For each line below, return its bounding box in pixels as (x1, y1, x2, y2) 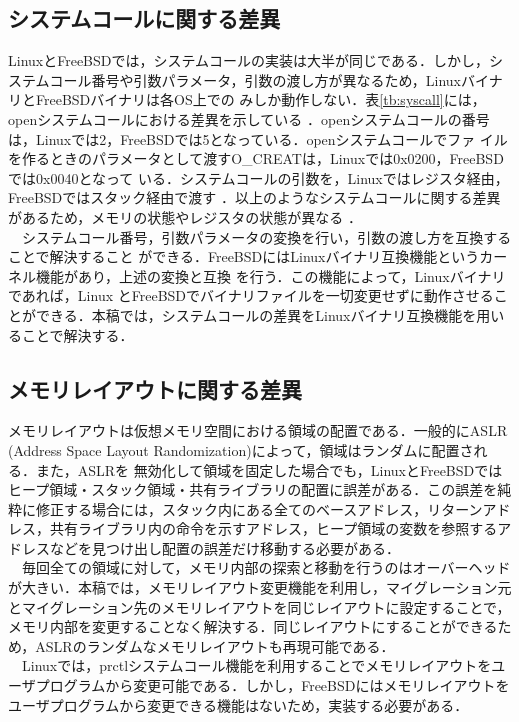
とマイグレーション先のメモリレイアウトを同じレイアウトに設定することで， (8, 596, 511, 617)
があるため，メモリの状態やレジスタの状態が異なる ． (8, 206, 362, 227)
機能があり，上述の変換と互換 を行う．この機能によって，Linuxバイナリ (35, 265, 506, 286)
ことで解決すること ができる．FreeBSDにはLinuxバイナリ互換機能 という (8, 246, 480, 267)
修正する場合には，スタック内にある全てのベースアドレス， (35, 498, 428, 519)
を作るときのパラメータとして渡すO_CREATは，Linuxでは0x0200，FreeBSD (8, 148, 504, 169)
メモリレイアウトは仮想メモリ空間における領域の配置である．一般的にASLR (8, 420, 508, 441)
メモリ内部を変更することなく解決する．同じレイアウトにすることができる (8, 616, 498, 637)
